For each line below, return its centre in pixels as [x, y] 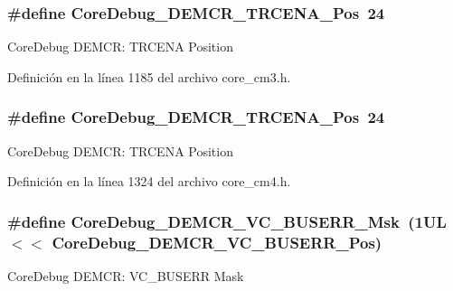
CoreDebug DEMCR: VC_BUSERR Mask [126, 275]
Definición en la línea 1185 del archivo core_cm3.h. [149, 76]
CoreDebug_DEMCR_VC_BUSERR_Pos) [217, 242]
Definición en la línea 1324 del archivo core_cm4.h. [149, 181]
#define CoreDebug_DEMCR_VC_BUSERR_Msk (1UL [227, 221]
